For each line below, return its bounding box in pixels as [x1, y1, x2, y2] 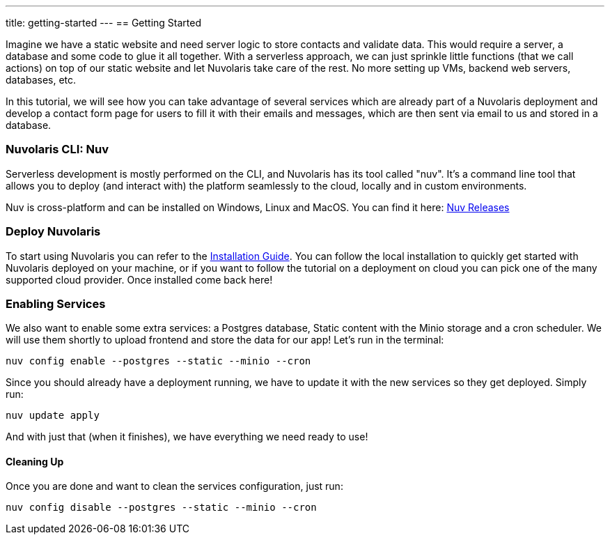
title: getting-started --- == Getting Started [6, 17, 202, 29]
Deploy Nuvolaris [6, 224, 101, 239]
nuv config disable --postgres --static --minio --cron [6, 502, 317, 514]
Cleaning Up [6, 455, 64, 468]
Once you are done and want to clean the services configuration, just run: [6, 480, 343, 493]
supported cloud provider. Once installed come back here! [6, 273, 273, 286]
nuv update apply [6, 410, 100, 422]
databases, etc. [6, 74, 77, 86]
